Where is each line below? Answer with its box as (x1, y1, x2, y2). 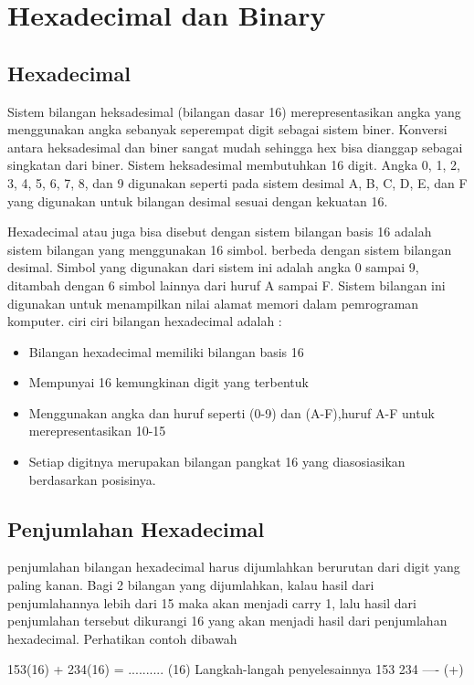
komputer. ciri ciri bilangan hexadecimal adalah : (7, 311, 282, 331)
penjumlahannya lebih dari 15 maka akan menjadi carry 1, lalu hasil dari (7, 593, 416, 612)
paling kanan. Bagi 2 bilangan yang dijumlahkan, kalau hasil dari (7, 575, 374, 595)
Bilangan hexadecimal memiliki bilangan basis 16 (28, 342, 304, 361)
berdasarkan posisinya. (28, 469, 156, 489)
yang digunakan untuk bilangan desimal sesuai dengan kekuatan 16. (7, 191, 388, 210)
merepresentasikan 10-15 (28, 421, 166, 440)
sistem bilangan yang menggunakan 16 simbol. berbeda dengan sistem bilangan (7, 239, 452, 258)
